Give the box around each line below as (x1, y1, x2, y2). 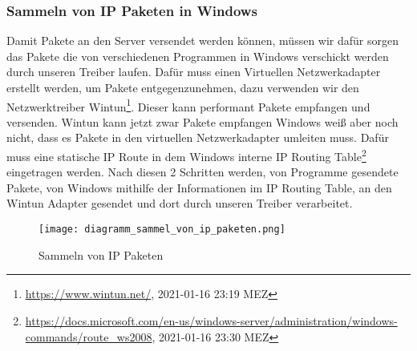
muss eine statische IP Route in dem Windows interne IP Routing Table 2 (6, 146, 366, 164)
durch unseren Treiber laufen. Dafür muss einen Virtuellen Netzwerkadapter (6, 63, 381, 80)
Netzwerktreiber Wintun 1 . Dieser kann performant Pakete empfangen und (6, 95, 370, 115)
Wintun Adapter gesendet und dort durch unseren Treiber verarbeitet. (6, 195, 353, 212)
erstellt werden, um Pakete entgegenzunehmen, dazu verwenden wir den (6, 79, 359, 95)
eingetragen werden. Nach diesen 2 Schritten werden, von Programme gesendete (6, 163, 399, 180)
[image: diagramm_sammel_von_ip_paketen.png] (38, 224, 285, 236)
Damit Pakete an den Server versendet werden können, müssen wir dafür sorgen (6, 32, 399, 49)
